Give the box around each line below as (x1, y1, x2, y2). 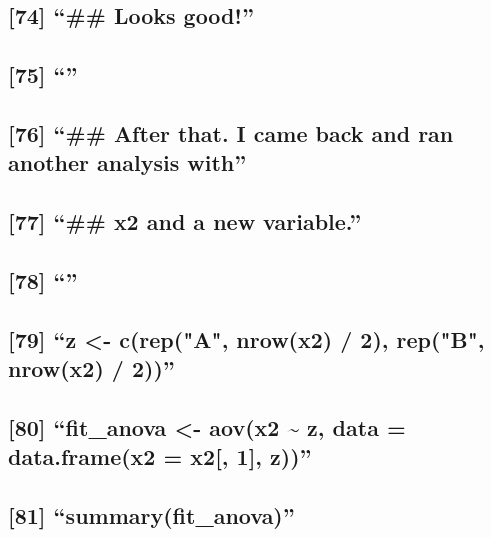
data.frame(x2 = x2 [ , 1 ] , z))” (8, 441, 312, 472)
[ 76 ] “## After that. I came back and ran (8, 117, 454, 148)
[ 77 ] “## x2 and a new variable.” (8, 206, 362, 237)
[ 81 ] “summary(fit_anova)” (8, 500, 295, 531)
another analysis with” (8, 147, 247, 178)
